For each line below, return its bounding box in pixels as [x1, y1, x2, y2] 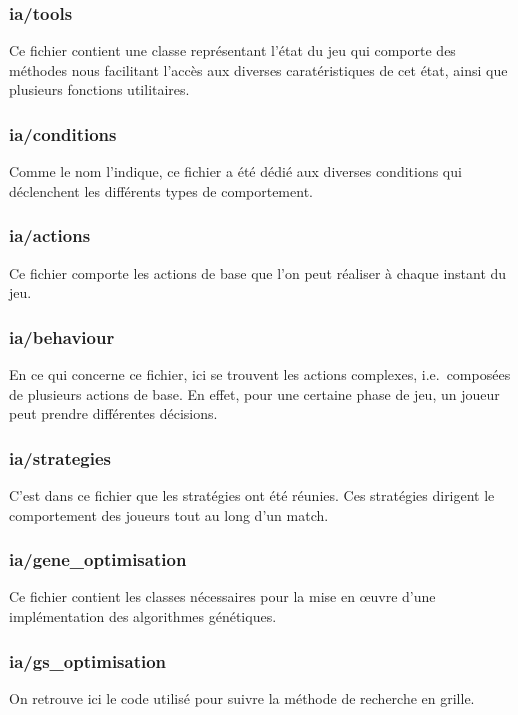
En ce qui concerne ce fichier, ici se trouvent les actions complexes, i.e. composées [9, 364, 511, 385]
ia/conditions [9, 121, 117, 146]
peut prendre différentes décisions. [9, 403, 218, 424]
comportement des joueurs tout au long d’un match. [9, 504, 329, 525]
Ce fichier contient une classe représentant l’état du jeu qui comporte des [9, 40, 456, 61]
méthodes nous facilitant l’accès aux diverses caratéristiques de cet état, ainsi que [9, 59, 508, 80]
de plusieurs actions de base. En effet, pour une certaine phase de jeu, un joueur [9, 383, 500, 404]
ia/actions [9, 223, 91, 248]
